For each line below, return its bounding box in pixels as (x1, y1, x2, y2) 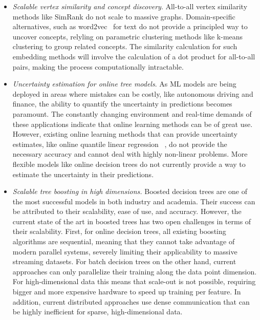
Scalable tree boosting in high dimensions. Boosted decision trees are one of (12, 186, 248, 197)
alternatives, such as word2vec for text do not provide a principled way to (12, 21, 248, 32)
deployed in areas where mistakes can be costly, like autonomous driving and (12, 88, 253, 99)
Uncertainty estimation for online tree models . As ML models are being (12, 78, 236, 89)
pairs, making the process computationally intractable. (12, 61, 184, 72)
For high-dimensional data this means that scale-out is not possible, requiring (12, 276, 256, 287)
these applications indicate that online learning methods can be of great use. (12, 118, 253, 129)
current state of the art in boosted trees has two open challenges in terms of (12, 216, 251, 226)
